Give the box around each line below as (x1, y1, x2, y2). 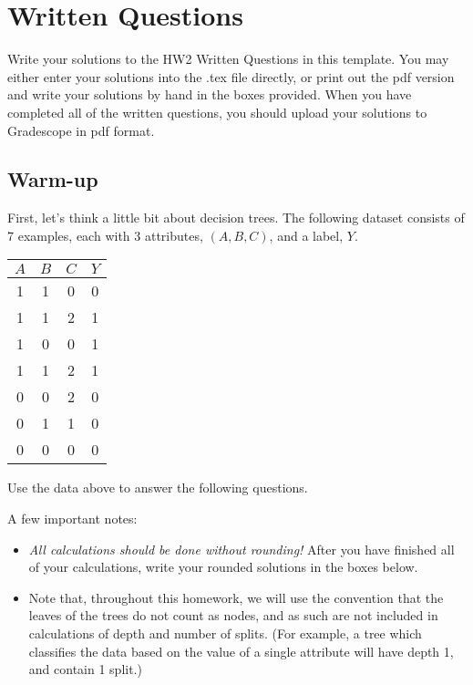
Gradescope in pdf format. (7, 120, 155, 140)
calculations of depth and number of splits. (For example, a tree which (28, 624, 422, 643)
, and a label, (269, 225, 344, 244)
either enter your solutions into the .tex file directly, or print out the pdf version (7, 67, 455, 86)
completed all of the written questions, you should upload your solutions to (7, 102, 427, 121)
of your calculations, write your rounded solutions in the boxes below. (28, 557, 418, 576)
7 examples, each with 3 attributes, (7, 225, 203, 244)
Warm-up (7, 165, 98, 193)
